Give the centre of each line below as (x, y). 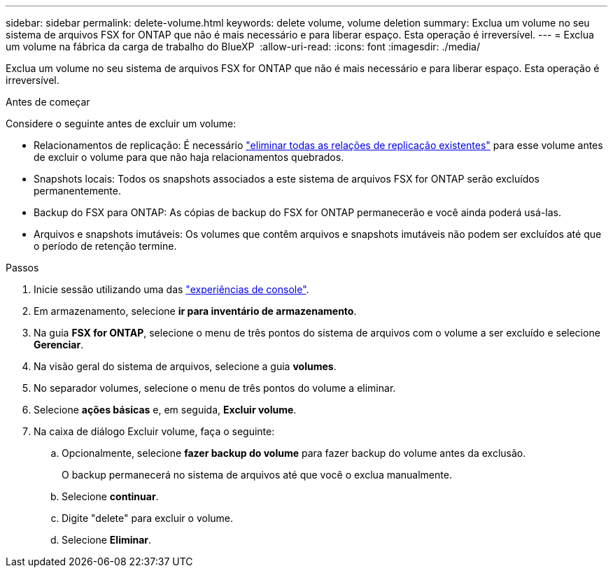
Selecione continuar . (110, 496)
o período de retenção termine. (105, 246)
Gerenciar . (59, 345)
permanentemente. (77, 191)
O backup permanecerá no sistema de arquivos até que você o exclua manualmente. (257, 475)
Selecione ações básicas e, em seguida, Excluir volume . (165, 410)
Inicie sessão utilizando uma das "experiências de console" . (171, 289)
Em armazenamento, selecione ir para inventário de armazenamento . (195, 311)
